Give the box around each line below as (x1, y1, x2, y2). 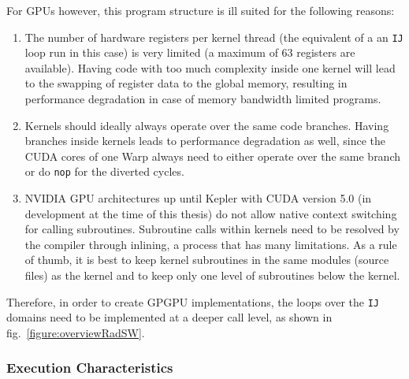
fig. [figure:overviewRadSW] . (6, 324, 145, 340)
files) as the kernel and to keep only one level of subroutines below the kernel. (24, 267, 400, 284)
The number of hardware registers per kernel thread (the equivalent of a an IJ (24, 28, 403, 45)
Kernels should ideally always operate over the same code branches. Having (24, 117, 389, 133)
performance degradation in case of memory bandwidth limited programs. (24, 91, 381, 107)
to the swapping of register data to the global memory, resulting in (24, 75, 348, 91)
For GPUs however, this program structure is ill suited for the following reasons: (6, 2, 395, 18)
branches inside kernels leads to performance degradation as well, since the (24, 132, 385, 149)
